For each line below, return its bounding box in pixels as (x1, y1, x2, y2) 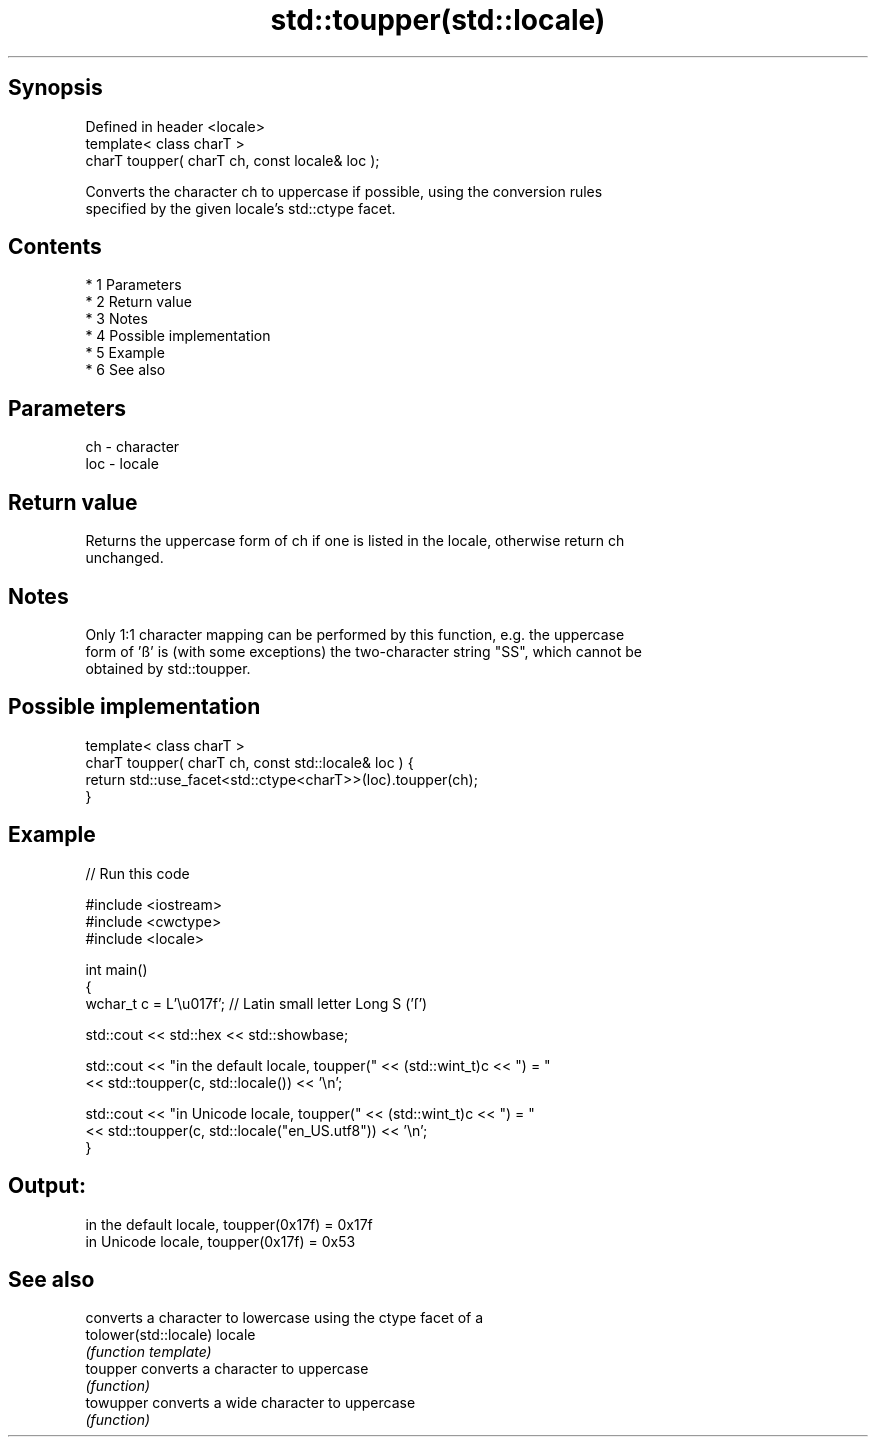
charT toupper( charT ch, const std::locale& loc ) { (85, 753, 414, 771)
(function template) (85, 1343, 212, 1361)
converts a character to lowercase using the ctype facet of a (85, 1309, 484, 1327)
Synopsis (8, 75, 103, 101)
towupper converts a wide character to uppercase (85, 1394, 416, 1412)
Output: (8, 1173, 86, 1199)
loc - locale (85, 455, 159, 473)
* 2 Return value (85, 293, 192, 311)
